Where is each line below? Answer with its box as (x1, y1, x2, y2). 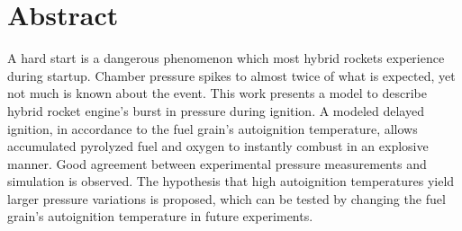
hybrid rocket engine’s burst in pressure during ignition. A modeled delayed (7, 101, 424, 120)
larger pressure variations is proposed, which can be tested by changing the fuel (7, 189, 446, 208)
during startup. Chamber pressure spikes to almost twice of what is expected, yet (7, 66, 456, 84)
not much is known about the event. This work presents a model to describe (7, 84, 427, 102)
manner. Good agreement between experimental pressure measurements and (7, 154, 427, 173)
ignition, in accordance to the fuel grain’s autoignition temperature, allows (7, 119, 418, 138)
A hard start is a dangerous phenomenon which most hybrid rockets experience (7, 49, 445, 67)
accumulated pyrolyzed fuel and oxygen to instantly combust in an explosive (7, 137, 429, 155)
